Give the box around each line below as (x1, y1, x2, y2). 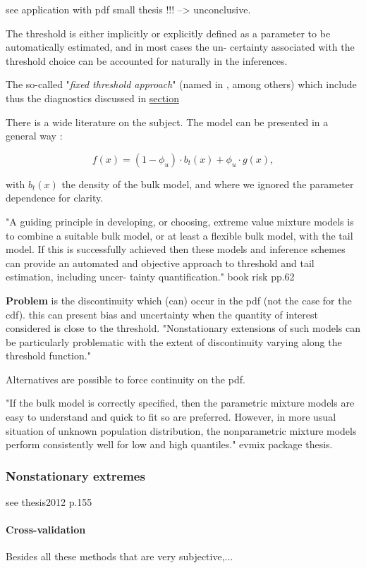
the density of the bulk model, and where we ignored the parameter (61, 176, 354, 191)
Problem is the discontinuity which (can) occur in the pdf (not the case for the (6, 292, 352, 307)
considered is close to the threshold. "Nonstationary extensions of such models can (6, 321, 361, 335)
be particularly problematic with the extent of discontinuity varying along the (6, 334, 342, 349)
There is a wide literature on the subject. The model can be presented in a (6, 114, 329, 129)
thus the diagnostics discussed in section (6, 90, 179, 105)
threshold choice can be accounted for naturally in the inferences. (6, 53, 288, 68)
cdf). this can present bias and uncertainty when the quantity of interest (6, 307, 319, 321)
